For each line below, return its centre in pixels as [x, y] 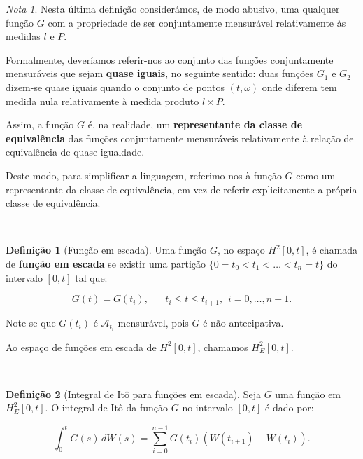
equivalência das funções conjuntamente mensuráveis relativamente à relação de [180, 138]
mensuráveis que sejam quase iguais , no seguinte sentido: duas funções [160, 73]
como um [316, 175]
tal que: [91, 277]
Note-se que [31, 322]
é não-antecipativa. [243, 322]
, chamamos [223, 347]
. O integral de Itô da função [107, 407]
